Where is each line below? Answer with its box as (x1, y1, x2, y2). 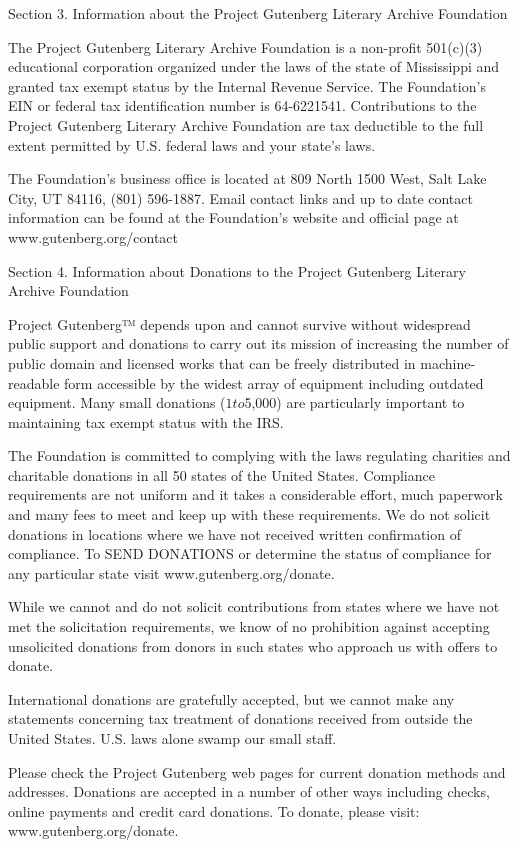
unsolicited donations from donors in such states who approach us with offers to (8, 635, 498, 656)
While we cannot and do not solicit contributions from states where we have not (8, 596, 500, 617)
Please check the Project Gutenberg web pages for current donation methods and (8, 761, 506, 782)
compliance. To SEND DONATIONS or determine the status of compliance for (8, 543, 492, 564)
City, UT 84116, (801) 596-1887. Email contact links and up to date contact (8, 187, 473, 208)
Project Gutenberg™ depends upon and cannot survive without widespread (8, 313, 471, 334)
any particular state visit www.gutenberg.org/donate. (8, 562, 335, 583)
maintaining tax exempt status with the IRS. (8, 411, 284, 432)
